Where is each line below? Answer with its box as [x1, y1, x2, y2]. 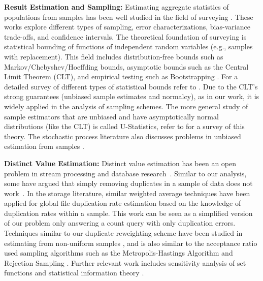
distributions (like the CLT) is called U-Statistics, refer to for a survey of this [4, 121, 245, 132]
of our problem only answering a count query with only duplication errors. [4, 217, 236, 228]
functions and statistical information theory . [4, 267, 144, 278]
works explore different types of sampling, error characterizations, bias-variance [4, 21, 250, 32]
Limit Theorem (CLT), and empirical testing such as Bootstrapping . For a [4, 71, 238, 82]
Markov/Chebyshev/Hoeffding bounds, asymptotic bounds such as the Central [4, 61, 249, 72]
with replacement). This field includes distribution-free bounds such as [4, 51, 223, 61]
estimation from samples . [4, 141, 84, 151]
